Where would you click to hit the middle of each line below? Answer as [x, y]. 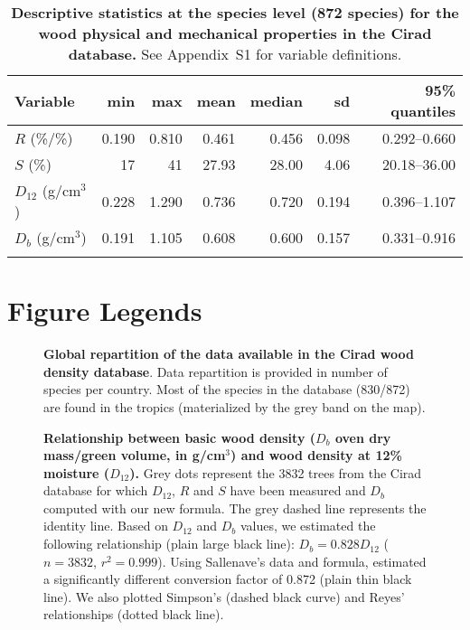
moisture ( [77, 472]
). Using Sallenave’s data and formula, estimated [292, 561]
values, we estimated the [308, 526]
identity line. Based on [106, 526]
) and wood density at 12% [316, 455]
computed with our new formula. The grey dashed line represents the [235, 508]
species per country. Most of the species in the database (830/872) [227, 389]
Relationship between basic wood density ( [179, 437]
